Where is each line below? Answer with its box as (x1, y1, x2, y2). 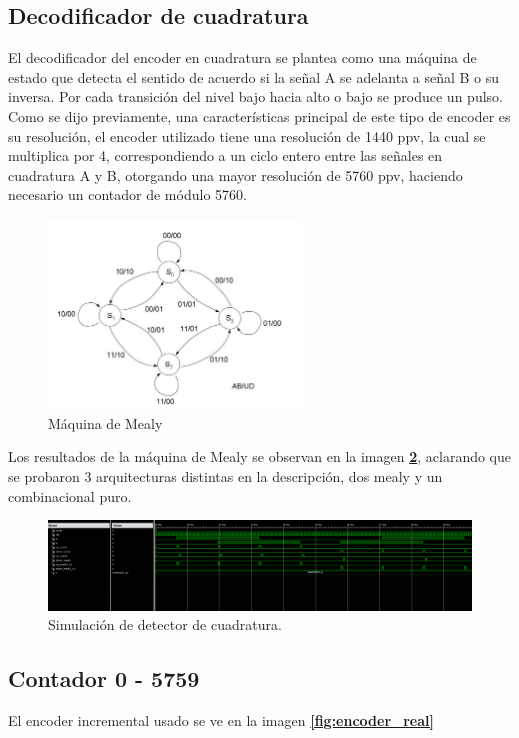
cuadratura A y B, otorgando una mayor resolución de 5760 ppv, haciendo (8, 164, 463, 185)
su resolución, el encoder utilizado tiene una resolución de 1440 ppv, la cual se (8, 125, 486, 146)
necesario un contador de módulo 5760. (8, 184, 247, 205)
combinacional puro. (8, 485, 132, 506)
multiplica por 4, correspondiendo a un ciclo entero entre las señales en (8, 145, 443, 166)
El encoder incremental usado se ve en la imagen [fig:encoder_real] (8, 710, 434, 731)
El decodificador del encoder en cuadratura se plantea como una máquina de (8, 47, 477, 68)
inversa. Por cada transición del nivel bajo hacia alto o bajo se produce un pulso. (8, 86, 503, 107)
